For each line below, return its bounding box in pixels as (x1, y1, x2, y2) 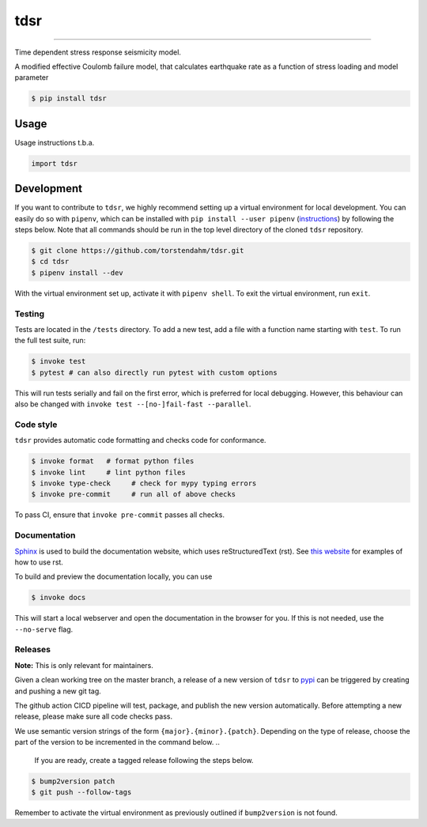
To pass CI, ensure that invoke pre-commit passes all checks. (14, 510, 225, 519)
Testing (14, 308, 45, 319)
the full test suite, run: (14, 336, 86, 346)
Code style (14, 419, 58, 430)
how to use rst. (14, 557, 63, 567)
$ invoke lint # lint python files (31, 467, 186, 477)
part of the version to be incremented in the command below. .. (14, 738, 221, 747)
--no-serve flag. (14, 625, 74, 634)
